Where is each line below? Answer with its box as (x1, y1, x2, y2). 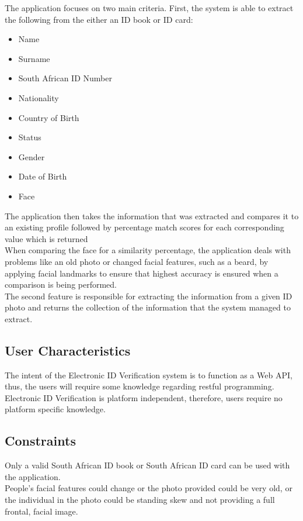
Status (18, 131, 41, 143)
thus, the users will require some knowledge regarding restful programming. (5, 380, 274, 392)
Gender (18, 150, 45, 163)
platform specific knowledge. (5, 403, 106, 415)
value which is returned (5, 232, 88, 244)
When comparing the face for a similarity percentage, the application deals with (5, 244, 291, 256)
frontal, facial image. (5, 505, 78, 517)
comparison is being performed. (5, 278, 117, 291)
